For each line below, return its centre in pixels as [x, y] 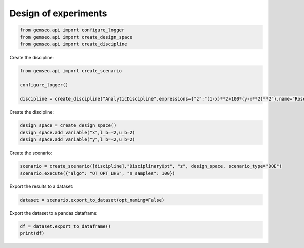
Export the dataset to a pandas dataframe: [53, 213]
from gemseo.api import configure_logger [72, 30]
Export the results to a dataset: [41, 186]
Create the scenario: [31, 153]
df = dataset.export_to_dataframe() [66, 226]
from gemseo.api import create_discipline [73, 44]
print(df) [32, 233]
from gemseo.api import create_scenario [71, 70]
